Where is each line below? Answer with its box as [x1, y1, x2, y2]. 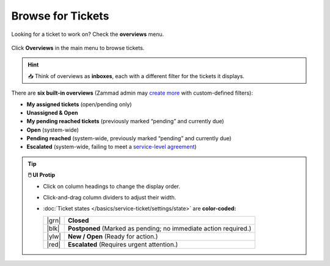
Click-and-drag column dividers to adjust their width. [43, 194, 177, 201]
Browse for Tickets [11, 9, 109, 23]
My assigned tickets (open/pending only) [26, 101, 132, 108]
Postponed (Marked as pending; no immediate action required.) [67, 224, 252, 232]
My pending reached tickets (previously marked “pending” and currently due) [26, 118, 224, 125]
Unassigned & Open [26, 109, 78, 116]
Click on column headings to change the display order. [43, 182, 180, 190]
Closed [67, 216, 89, 225]
